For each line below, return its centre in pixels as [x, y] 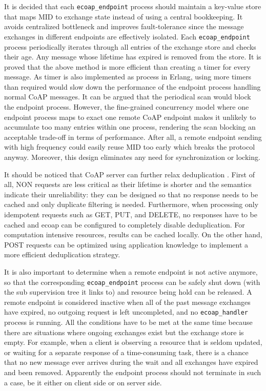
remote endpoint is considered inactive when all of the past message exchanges [127, 302]
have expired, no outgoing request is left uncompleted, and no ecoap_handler [126, 312]
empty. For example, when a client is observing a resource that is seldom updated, [133, 342]
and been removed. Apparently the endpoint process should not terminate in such [132, 372]
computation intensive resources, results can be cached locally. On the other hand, [133, 234]
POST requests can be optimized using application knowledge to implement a [126, 244]
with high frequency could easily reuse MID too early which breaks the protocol [130, 147]
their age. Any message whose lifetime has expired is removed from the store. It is [133, 57]
